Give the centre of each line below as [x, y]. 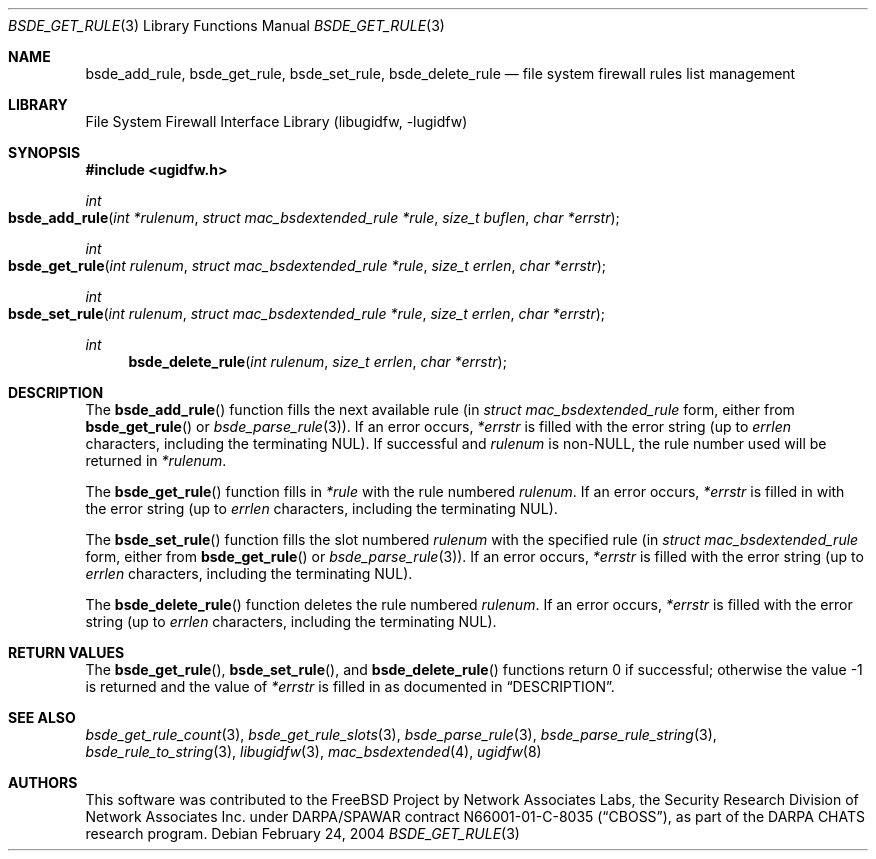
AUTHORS [43, 782]
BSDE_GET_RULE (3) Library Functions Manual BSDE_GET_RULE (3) [226, 25]
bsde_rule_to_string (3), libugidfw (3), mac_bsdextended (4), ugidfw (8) [313, 751]
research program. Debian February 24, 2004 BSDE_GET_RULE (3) [302, 833]
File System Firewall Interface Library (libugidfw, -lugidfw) [276, 121]
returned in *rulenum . [156, 460]
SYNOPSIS [44, 152]
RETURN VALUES [66, 652]
